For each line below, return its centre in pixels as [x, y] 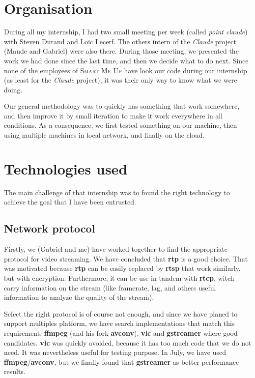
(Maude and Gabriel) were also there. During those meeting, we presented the [121, 51]
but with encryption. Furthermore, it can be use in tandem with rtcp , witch [119, 277]
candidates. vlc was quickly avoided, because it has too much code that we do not [128, 342]
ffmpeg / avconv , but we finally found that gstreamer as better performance [122, 362]
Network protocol [50, 228]
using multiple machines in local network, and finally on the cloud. [104, 135]
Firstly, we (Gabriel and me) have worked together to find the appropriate [116, 249]
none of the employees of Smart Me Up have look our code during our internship [126, 70]
